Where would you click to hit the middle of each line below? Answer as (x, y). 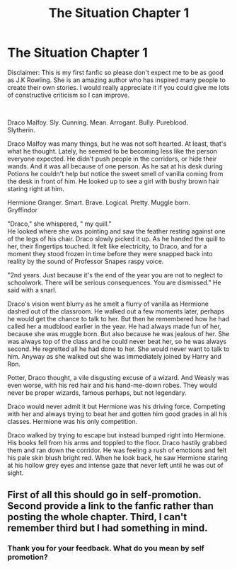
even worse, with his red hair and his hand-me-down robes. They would (112, 385)
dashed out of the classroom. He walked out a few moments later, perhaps (116, 311)
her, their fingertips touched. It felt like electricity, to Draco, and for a (107, 246)
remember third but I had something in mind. (108, 528)
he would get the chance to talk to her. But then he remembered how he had (118, 318)
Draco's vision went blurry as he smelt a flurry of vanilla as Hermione (108, 304)
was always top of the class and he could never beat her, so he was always (117, 341)
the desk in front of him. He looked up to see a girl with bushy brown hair (114, 181)
